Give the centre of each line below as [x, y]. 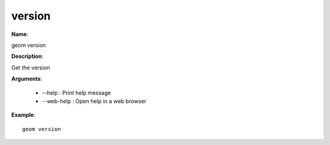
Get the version [31, 68]
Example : [24, 115]
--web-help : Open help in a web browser [94, 101]
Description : [28, 56]
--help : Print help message [76, 93]
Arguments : [27, 79]
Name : [20, 34]
